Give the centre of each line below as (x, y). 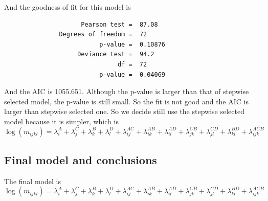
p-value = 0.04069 (132, 74)
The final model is (32, 181)
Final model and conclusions (81, 159)
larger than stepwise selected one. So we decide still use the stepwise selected (124, 111)
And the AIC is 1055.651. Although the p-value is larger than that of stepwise (127, 91)
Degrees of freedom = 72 (103, 35)
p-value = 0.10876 (132, 44)
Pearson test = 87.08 (119, 24)
